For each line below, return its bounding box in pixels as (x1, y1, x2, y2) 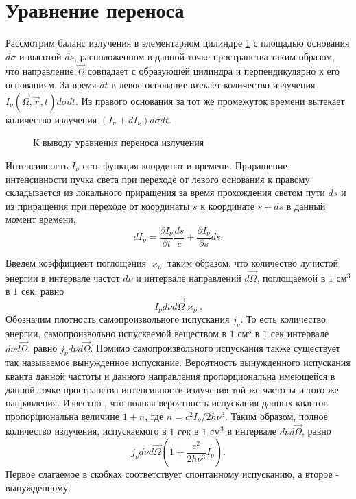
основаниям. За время (5, 77, 97, 92)
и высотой (19, 49, 62, 63)
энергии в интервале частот (5, 270, 120, 284)
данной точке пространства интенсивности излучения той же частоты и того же (5, 382, 339, 396)
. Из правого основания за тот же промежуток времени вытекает (75, 93, 345, 108)
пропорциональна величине (5, 409, 119, 423)
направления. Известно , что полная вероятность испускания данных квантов (5, 395, 328, 410)
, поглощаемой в (257, 270, 326, 284)
